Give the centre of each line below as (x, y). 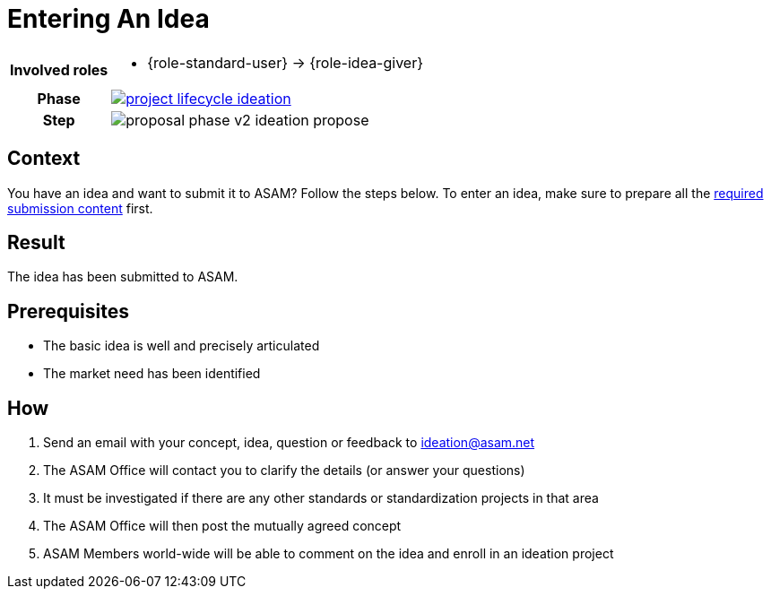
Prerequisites (68, 311)
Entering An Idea (108, 19)
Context (44, 159)
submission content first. (80, 208)
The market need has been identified (152, 374)
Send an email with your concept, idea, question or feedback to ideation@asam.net (289, 443)
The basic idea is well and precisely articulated (182, 346)
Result (36, 243)
